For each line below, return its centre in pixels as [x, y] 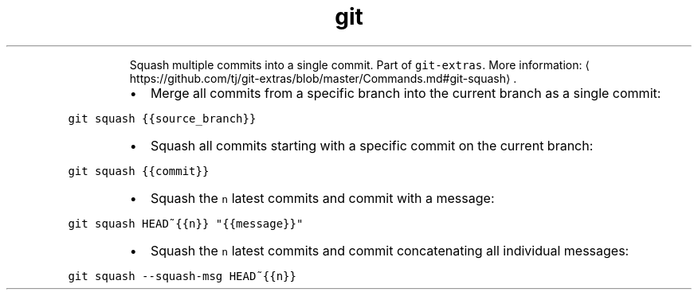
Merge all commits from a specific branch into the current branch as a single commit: [406, 93]
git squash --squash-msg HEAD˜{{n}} [182, 276]
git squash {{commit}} [139, 171]
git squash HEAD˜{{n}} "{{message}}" [186, 223]
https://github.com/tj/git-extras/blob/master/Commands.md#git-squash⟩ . [323, 78]
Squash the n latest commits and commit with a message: [322, 198]
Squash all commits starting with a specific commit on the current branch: [372, 145]
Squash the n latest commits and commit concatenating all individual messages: [390, 250]
